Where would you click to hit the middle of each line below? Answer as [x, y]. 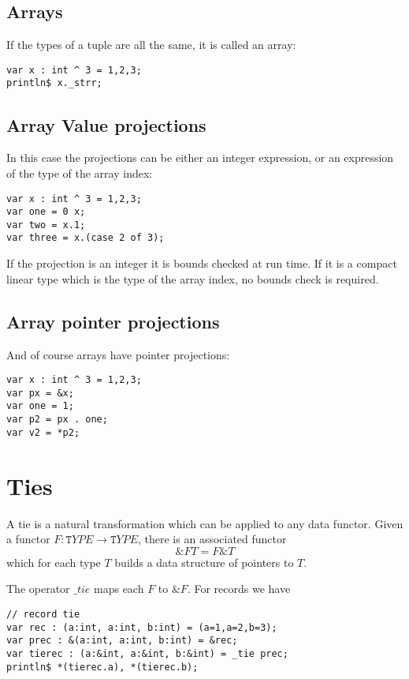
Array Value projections [106, 124]
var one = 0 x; [46, 212]
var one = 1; [40, 406]
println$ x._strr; [54, 83]
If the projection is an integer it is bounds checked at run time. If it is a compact [202, 263]
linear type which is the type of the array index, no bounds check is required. [193, 278]
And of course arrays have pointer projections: [118, 354]
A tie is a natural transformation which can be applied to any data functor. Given [205, 523]
